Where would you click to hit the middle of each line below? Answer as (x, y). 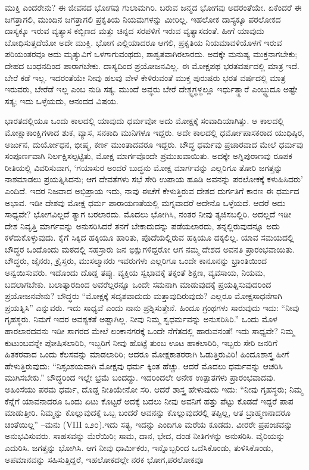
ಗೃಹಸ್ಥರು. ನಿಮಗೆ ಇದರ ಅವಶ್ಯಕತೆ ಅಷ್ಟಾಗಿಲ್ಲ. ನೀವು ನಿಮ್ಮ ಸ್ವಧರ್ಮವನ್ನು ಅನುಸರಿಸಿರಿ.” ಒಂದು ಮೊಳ (141, 319)
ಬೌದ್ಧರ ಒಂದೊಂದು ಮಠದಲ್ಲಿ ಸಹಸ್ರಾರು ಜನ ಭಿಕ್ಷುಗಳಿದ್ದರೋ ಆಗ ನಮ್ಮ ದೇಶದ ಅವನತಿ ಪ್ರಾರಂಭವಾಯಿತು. (150, 249)
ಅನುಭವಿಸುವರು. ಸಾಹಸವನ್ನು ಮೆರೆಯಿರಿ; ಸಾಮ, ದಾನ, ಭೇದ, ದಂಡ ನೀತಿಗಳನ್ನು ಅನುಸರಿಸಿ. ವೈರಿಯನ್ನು (145, 436)
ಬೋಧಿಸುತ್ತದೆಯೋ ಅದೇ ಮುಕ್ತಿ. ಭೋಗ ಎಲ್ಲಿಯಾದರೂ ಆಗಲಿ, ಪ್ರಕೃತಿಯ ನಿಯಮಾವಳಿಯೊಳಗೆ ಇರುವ (143, 42)
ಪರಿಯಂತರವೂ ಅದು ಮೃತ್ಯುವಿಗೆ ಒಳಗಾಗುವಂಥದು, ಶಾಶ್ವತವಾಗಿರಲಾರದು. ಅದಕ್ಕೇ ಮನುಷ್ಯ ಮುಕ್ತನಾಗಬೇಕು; (151, 54)
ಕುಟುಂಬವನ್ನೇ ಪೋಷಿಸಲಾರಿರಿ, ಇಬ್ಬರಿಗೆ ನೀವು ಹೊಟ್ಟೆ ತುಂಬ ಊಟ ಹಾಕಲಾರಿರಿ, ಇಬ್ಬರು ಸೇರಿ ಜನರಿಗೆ (141, 342)
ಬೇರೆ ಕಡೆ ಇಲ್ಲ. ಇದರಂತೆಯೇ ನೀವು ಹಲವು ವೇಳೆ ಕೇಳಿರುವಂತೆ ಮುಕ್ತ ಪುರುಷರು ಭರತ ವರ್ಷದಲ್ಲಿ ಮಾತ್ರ (145, 77)
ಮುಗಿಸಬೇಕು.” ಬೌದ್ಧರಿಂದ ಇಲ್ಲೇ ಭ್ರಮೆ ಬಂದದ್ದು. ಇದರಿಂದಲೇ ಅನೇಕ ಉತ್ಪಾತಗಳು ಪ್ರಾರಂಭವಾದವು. (140, 377)
